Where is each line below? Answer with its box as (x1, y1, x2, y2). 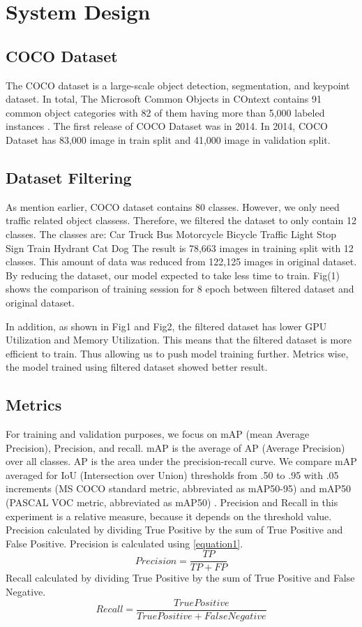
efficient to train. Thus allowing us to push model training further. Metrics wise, (6, 346, 349, 360)
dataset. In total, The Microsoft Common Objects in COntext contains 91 (6, 91, 322, 106)
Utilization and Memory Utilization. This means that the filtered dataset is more (6, 332, 352, 347)
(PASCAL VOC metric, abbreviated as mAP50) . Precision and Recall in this (6, 495, 338, 510)
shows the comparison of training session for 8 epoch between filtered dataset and (6, 281, 354, 296)
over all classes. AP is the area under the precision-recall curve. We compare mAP (6, 454, 357, 469)
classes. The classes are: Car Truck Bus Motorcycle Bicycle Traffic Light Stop (6, 226, 337, 241)
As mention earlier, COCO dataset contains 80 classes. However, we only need (6, 199, 340, 214)
